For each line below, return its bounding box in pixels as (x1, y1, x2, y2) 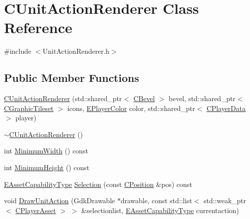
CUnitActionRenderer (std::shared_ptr (4, 93, 122, 104)
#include (4, 46, 32, 56)
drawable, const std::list (120, 195, 192, 206)
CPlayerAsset (15, 205, 56, 215)
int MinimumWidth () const (4, 146, 88, 156)
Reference (4, 17, 72, 37)
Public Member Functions (4, 70, 139, 85)
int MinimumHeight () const (4, 162, 90, 173)
